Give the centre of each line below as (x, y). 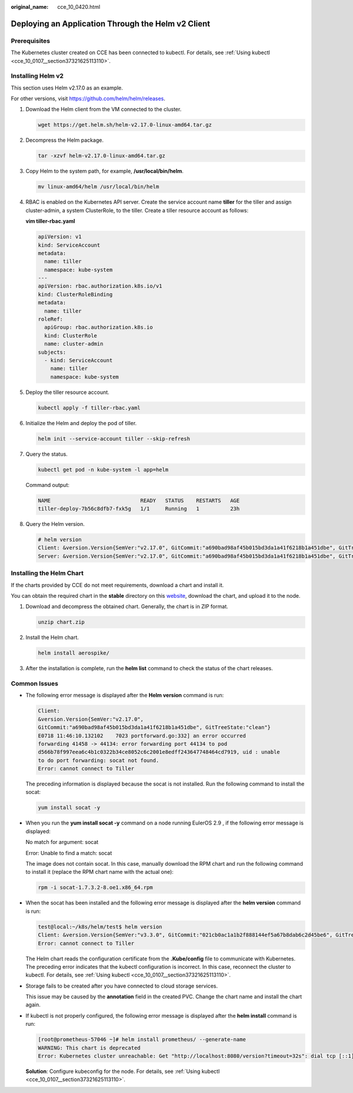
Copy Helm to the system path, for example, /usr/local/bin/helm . (104, 171)
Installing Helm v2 (37, 76)
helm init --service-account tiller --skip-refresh (114, 438)
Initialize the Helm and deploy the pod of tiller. (81, 423)
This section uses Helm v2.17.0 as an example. (67, 88)
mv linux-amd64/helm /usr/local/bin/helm (99, 187)
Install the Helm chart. (52, 637)
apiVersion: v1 (60, 237)
